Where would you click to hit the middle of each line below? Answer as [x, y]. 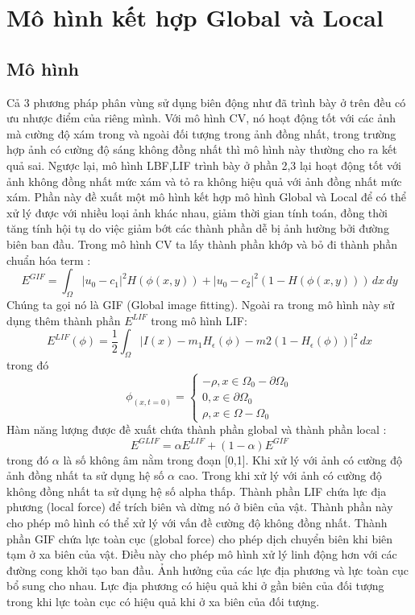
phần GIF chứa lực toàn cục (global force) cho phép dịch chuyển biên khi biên [200, 538]
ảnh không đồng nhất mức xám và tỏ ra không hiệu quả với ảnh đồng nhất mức [204, 181]
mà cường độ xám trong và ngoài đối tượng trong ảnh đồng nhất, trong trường [201, 133]
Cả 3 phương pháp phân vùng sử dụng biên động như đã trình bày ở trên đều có [206, 102]
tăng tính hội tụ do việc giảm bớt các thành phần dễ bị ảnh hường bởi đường [198, 228]
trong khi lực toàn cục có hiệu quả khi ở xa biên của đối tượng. [163, 601]
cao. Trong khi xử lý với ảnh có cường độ [280, 475]
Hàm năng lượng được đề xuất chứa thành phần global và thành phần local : [197, 429]
